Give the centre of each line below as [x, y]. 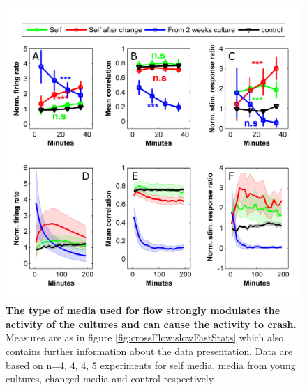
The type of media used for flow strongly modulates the [143, 310]
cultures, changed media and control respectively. [111, 379]
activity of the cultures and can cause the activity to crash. [151, 323]
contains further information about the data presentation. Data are [149, 351]
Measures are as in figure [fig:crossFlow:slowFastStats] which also [145, 337]
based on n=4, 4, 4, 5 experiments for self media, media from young [151, 365]
